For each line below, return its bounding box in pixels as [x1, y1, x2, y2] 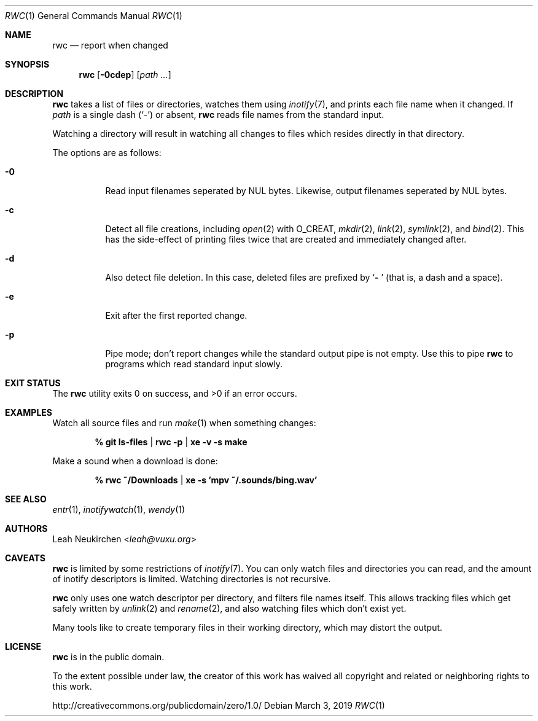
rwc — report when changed [52, 40, 168, 50]
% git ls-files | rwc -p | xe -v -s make [95, 437, 248, 447]
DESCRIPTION [5, 88, 64, 99]
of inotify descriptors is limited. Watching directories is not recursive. [52, 574, 331, 584]
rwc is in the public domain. [52, 652, 165, 662]
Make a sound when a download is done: [52, 456, 218, 466]
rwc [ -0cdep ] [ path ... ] [79, 69, 171, 80]
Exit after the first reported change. [105, 310, 248, 321]
